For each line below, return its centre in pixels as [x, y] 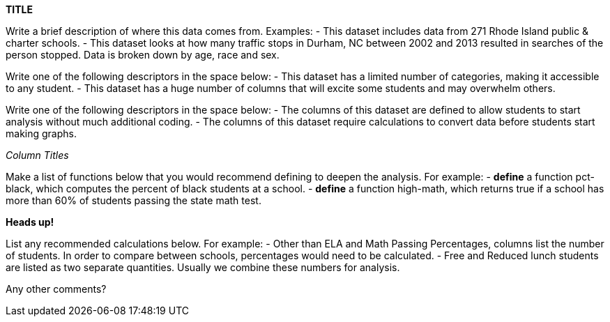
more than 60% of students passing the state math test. [134, 200]
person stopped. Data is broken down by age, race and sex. [143, 55]
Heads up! [30, 222]
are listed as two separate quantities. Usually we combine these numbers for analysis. [203, 267]
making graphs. [41, 133]
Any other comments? [56, 289]
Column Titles [37, 155]
